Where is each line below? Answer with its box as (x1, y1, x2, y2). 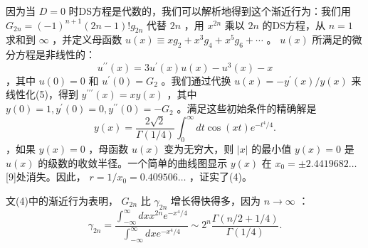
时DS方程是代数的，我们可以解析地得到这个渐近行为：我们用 (68, 4, 352, 18)
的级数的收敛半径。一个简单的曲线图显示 (38, 155, 228, 170)
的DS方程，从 (262, 17, 325, 32)
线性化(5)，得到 (6, 87, 78, 102)
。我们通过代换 (161, 72, 231, 87)
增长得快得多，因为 (170, 193, 261, 207)
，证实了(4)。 (189, 169, 252, 184)
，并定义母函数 (52, 32, 122, 47)
